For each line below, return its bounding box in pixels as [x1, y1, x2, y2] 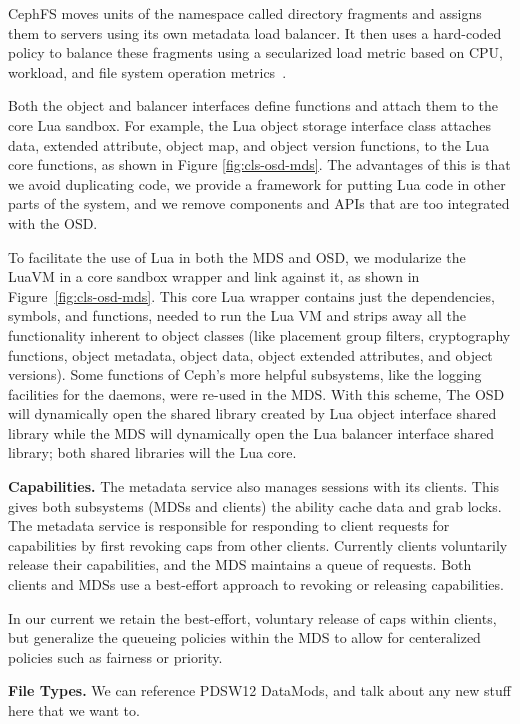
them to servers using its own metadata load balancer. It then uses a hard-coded [8, 22, 502, 43]
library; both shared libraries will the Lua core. [8, 442, 297, 463]
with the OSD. [8, 212, 98, 233]
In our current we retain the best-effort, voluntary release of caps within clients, [8, 607, 497, 628]
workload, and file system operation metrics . [8, 61, 287, 82]
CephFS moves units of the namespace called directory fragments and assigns [8, 3, 482, 23]
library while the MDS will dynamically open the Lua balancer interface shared [8, 422, 495, 443]
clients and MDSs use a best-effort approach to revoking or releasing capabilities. [8, 574, 504, 595]
